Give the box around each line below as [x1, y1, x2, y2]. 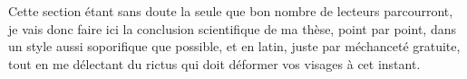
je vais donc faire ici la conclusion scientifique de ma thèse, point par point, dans [8, 19, 456, 38]
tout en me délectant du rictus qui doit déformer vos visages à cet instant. [8, 54, 421, 73]
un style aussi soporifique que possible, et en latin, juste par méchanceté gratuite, [8, 37, 461, 56]
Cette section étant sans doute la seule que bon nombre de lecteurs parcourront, [8, 2, 453, 20]
